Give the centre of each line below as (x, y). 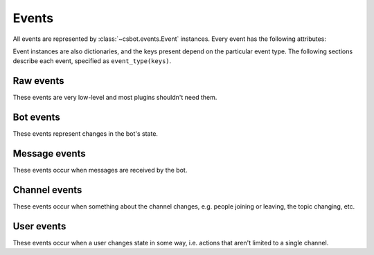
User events (39, 226)
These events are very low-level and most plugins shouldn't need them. (115, 98)
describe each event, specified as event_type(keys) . (92, 61)
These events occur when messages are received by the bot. (100, 170)
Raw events (38, 81)
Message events (49, 153)
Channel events (47, 190)
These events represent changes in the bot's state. (86, 134)
